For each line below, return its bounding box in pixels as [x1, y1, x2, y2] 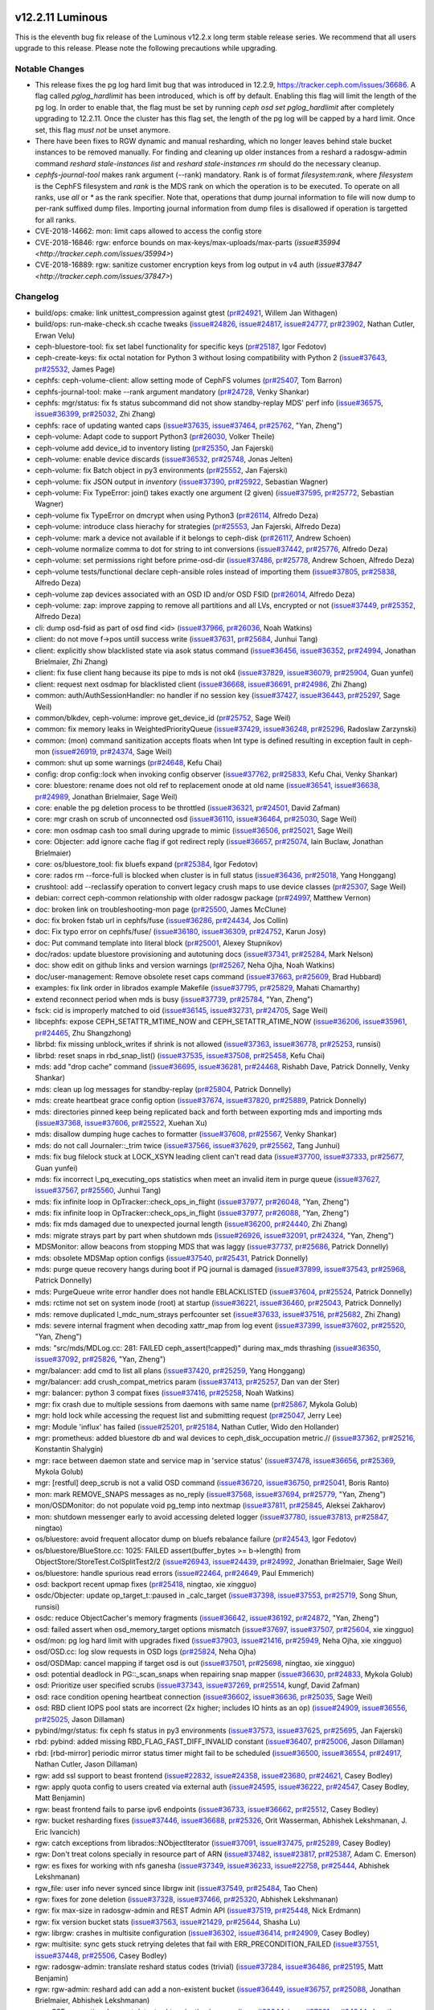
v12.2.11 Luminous [14, 10, 108, 24]
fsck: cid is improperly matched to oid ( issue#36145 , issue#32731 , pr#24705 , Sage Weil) [35, 1006, 329, 1015]
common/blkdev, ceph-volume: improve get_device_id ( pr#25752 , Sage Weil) [35, 712, 291, 723]
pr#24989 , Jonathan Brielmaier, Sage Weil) [35, 792, 178, 802]
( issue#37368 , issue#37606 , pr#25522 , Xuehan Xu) [35, 1118, 208, 1127]
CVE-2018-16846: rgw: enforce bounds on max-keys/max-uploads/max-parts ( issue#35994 [35, 237, 341, 247]
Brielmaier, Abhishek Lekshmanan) [35, 1996, 150, 2005]
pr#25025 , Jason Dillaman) [35, 1714, 125, 1724]
